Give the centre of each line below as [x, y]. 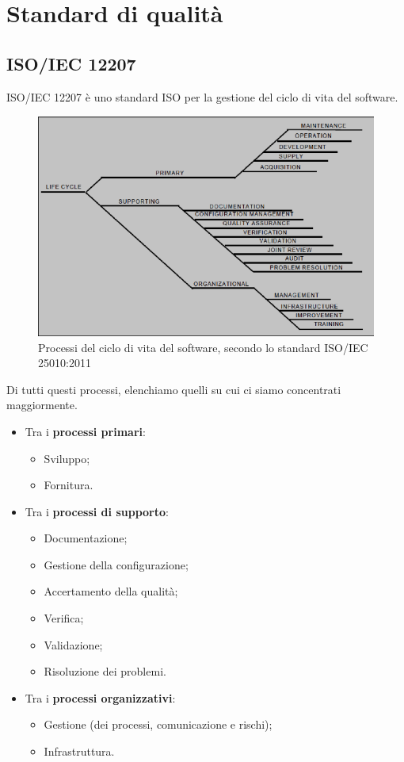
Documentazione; [86, 538]
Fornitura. [69, 485]
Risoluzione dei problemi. [105, 671]
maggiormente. [42, 405]
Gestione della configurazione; [116, 564]
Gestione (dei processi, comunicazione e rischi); [158, 724]
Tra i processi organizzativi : [100, 697]
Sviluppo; [67, 458]
